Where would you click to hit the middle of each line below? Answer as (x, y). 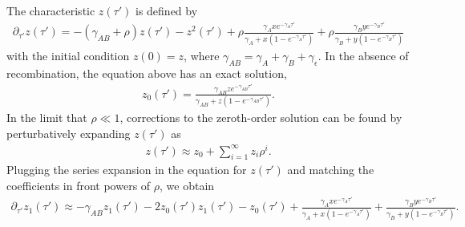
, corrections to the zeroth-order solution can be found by (261, 118)
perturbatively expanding (69, 133)
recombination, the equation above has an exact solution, (147, 73)
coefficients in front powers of (79, 185)
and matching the (331, 170)
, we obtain (187, 185)
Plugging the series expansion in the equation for (127, 170)
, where (202, 55)
